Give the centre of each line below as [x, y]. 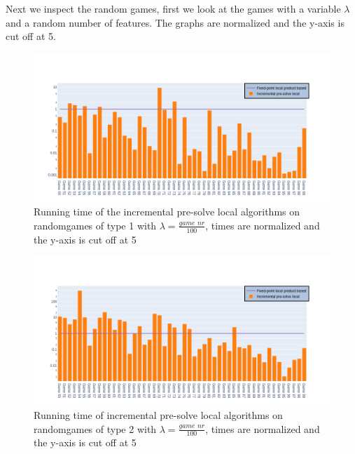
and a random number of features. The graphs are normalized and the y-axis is [175, 22]
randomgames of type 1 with [95, 225]
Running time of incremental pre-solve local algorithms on [158, 414]
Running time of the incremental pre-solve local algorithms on [167, 212]
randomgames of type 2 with [95, 428]
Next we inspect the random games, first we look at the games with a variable [173, 8]
